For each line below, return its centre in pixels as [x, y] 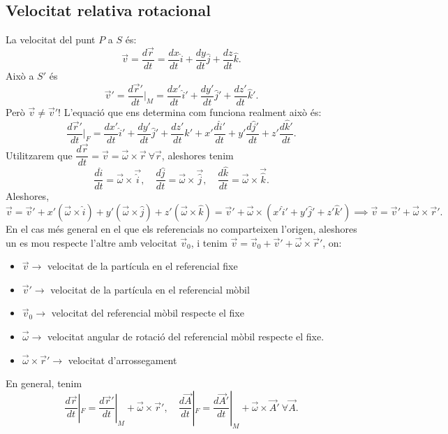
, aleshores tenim [197, 155]
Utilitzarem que [39, 155]
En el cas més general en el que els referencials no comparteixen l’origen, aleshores [181, 228]
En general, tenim [44, 383]
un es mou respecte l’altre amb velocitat [91, 242]
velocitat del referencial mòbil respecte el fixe [148, 313]
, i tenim [209, 242]
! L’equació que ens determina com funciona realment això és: [190, 111]
